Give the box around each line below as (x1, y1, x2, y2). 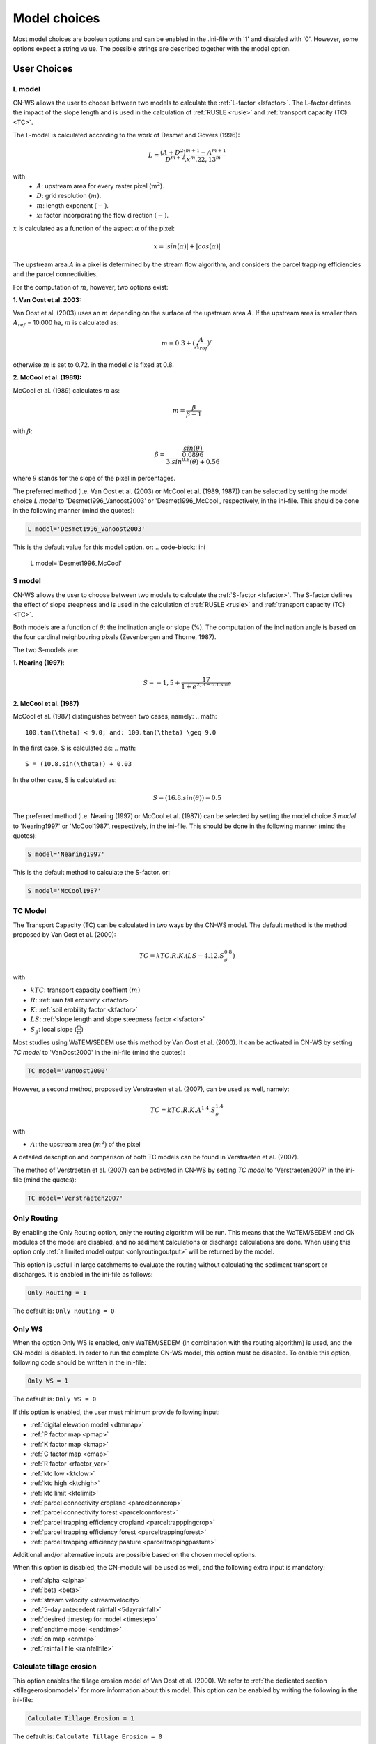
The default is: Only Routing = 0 (13, 1307, 115, 1315)
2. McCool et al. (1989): (13, 373, 82, 382)
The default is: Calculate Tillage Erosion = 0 (13, 1732, 163, 1741)
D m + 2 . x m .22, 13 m (165, 154, 221, 163)
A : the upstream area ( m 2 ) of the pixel (30, 1139, 141, 1148)
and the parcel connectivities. (13, 270, 98, 278)
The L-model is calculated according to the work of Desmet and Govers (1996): (13, 131, 240, 140)
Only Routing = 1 (27, 1289, 87, 1297)
